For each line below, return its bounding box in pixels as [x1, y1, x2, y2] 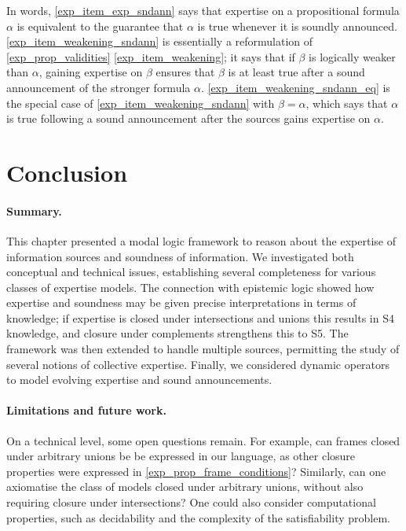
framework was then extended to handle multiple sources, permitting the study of [6, 341, 400, 357]
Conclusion [6, 156, 128, 188]
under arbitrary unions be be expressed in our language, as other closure [6, 448, 356, 464]
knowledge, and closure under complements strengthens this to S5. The [6, 325, 349, 341]
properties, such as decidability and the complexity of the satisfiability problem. [6, 509, 390, 525]
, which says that [305, 94, 388, 111]
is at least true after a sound [228, 64, 365, 80]
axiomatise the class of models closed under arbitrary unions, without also [6, 478, 364, 495]
